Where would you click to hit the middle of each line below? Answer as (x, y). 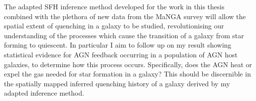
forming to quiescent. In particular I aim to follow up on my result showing (118, 45)
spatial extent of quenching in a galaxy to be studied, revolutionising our (114, 26)
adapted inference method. (44, 93)
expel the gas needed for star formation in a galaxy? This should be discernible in (128, 74)
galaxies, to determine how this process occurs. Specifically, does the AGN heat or (128, 64)
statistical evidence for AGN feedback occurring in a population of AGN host (121, 54)
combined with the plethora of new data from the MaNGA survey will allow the (125, 16)
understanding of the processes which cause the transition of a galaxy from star (124, 35)
